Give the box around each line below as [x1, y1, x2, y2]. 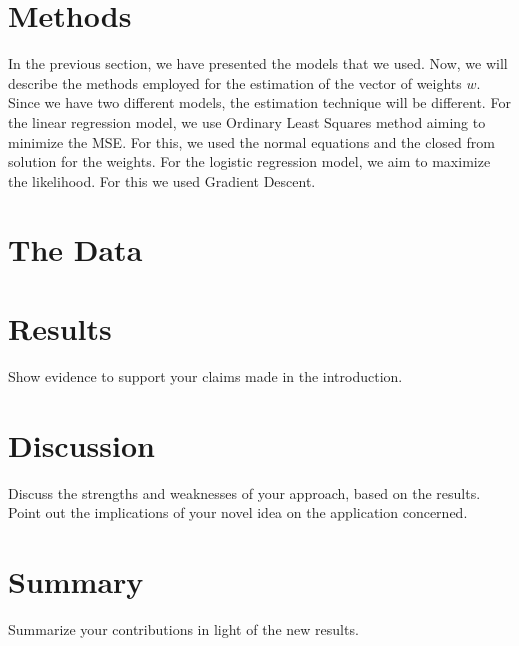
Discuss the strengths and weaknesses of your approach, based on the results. [8, 482, 481, 503]
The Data [8, 229, 143, 270]
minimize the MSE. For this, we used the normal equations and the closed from [8, 131, 495, 152]
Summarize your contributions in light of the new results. [8, 618, 359, 639]
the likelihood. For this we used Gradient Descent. [8, 170, 316, 191]
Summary [8, 560, 144, 601]
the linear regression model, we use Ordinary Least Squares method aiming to [8, 111, 486, 132]
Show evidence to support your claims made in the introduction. [8, 365, 403, 386]
